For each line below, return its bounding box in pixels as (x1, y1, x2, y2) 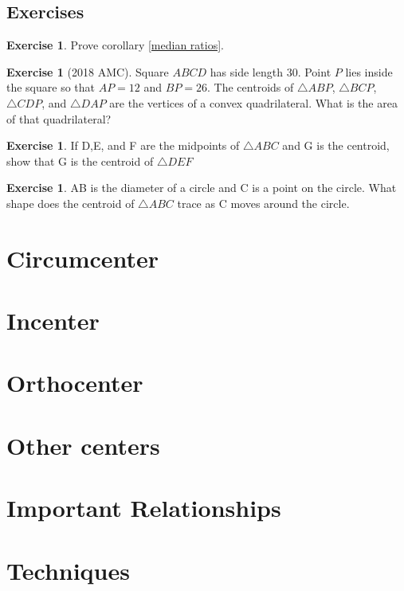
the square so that (6, 79, 96, 96)
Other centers (6, 429, 160, 461)
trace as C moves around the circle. (177, 194, 350, 211)
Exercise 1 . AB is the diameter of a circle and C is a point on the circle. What (6, 179, 397, 196)
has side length (210, 63, 283, 80)
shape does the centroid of (6, 194, 135, 211)
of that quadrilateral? (6, 110, 112, 127)
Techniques (6, 554, 130, 586)
